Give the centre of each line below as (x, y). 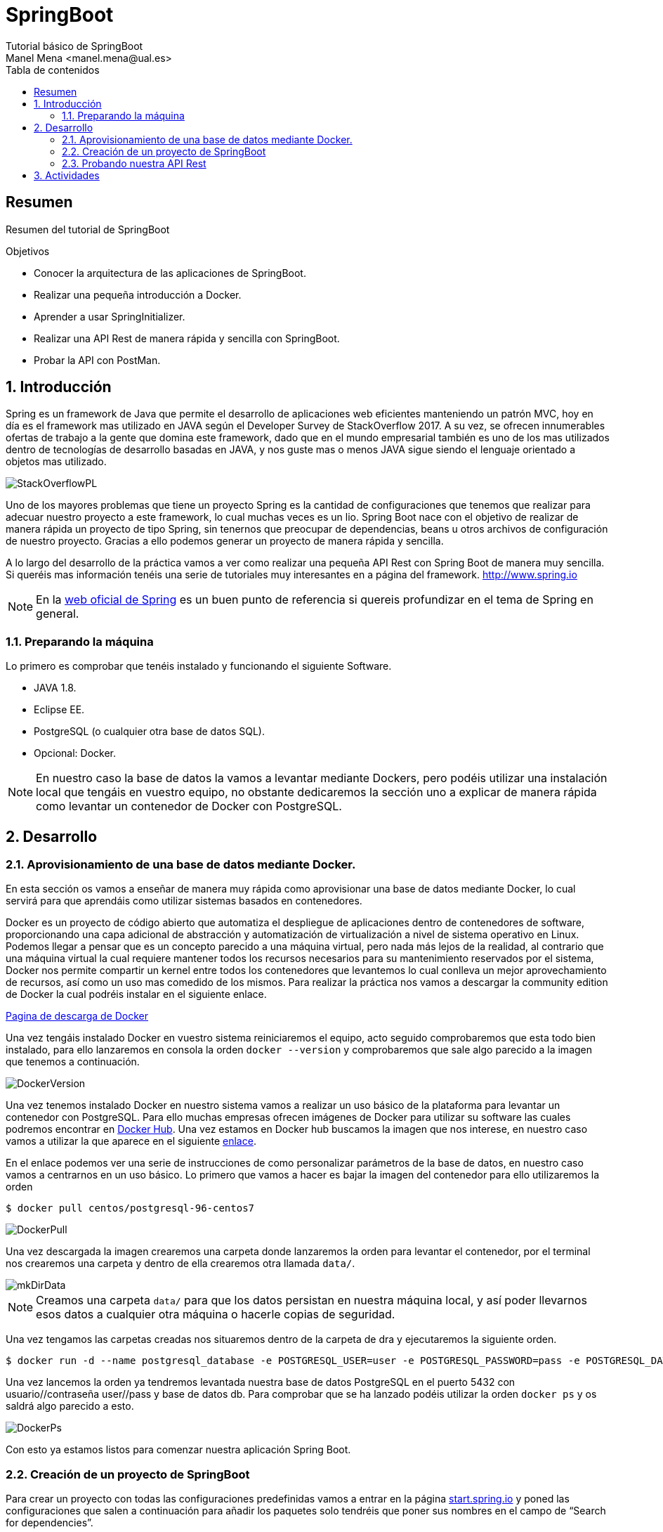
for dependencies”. (50, 1523)
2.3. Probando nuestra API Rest (134, 163)
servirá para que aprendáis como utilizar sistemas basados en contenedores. (184, 901)
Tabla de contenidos (53, 70)
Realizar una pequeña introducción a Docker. (138, 294)
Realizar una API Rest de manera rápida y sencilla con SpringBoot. (187, 338)
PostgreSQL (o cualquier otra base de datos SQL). (149, 732)
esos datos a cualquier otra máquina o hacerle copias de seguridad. (216, 1314)
